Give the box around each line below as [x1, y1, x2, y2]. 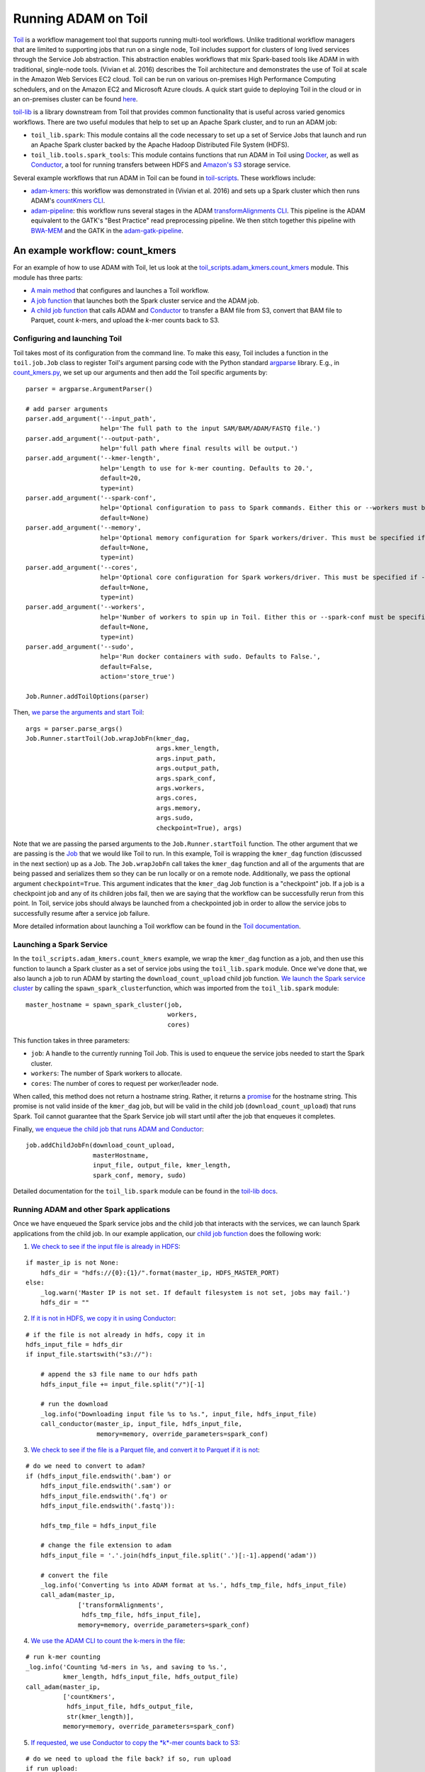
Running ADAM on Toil [13, 11, 148, 26]
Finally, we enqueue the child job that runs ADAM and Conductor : [13, 1125, 205, 1133]
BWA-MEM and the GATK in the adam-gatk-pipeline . [30, 226, 184, 235]
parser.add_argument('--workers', [25, 603, 145, 611]
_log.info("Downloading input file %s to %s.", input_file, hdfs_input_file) [40, 1410, 317, 1418]
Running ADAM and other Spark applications [13, 1204, 171, 1214]
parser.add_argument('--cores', [25, 563, 138, 571]
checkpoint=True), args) [156, 824, 242, 832]
